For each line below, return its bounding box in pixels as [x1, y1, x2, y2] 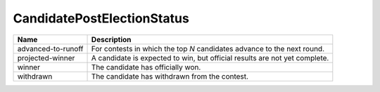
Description [91, 34, 132, 44]
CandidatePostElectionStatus [13, 11, 189, 26]
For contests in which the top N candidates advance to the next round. [91, 44, 325, 53]
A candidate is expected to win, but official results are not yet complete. [91, 53, 329, 63]
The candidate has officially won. [91, 62, 201, 72]
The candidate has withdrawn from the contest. [91, 71, 249, 81]
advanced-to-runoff [17, 44, 84, 53]
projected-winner [17, 53, 75, 63]
